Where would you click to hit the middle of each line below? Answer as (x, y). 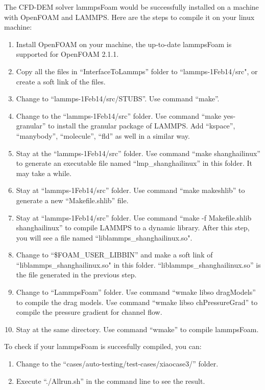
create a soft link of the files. (61, 81)
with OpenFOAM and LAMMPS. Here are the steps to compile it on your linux (129, 17)
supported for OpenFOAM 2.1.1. (67, 54)
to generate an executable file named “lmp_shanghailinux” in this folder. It (134, 163)
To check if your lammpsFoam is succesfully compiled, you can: (103, 346)
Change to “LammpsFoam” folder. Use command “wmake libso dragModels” (136, 292)
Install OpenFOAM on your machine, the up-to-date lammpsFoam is (124, 44)
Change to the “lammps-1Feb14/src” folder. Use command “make (119, 115)
